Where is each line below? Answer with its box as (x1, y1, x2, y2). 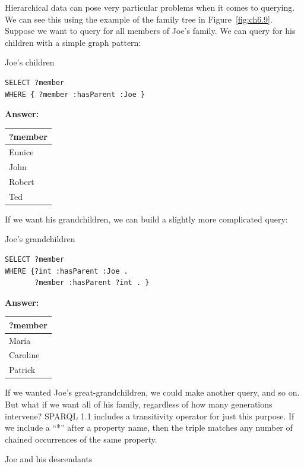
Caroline (9, 349, 40, 361)
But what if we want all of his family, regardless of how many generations (5, 398, 273, 410)
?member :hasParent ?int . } (34, 278, 150, 287)
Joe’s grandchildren (5, 233, 75, 245)
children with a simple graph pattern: (5, 36, 141, 48)
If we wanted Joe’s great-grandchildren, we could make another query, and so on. (5, 386, 300, 399)
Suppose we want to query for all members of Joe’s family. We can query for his (5, 24, 296, 37)
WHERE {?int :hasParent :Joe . (5, 267, 128, 275)
